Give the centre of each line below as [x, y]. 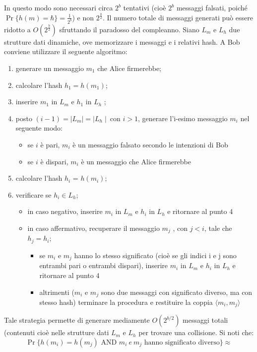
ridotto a [17, 29]
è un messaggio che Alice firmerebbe [136, 161]
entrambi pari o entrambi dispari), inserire [104, 265]
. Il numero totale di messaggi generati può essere [178, 17]
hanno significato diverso [182, 343]
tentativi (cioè [145, 7]
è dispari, [54, 161]
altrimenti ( [57, 292]
